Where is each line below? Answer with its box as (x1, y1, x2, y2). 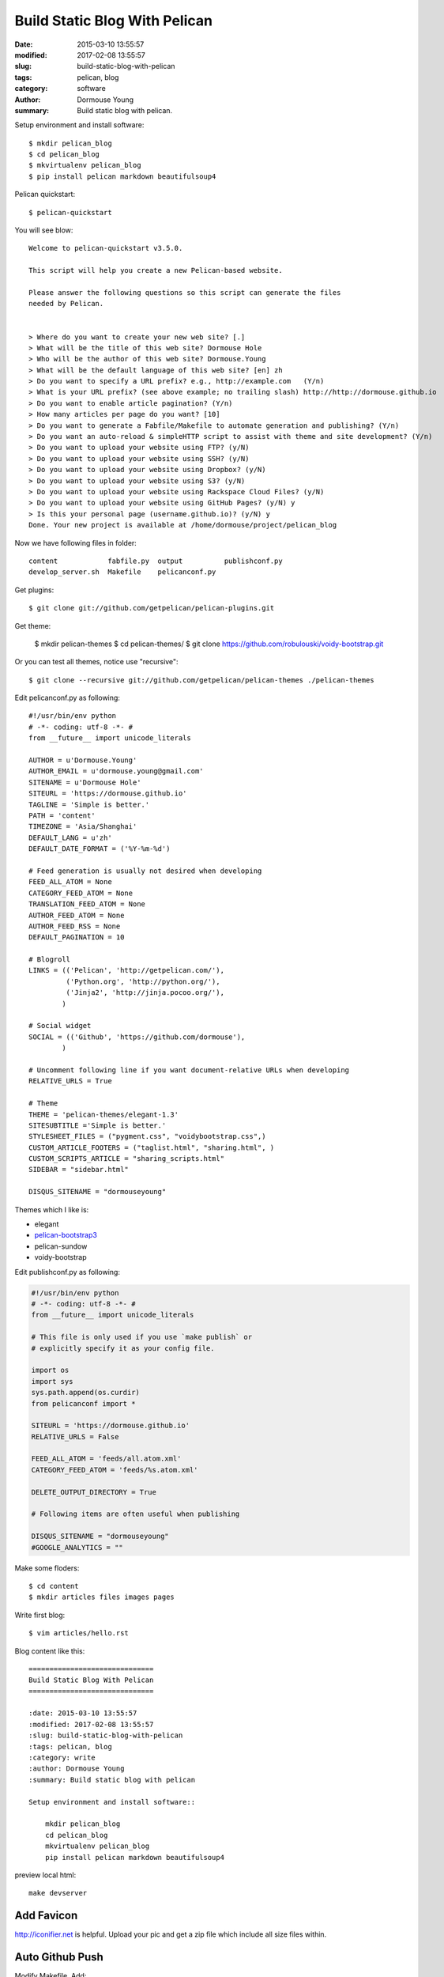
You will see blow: (14, 225, 73, 235)
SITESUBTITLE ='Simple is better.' (28, 1121, 167, 1130)
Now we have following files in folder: (14, 538, 137, 547)
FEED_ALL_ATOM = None (28, 878, 112, 886)
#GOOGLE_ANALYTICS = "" (31, 1543, 124, 1552)
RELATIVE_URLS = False (31, 1432, 119, 1441)
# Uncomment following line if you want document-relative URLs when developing (28, 1065, 350, 1075)
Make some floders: (14, 1563, 80, 1573)
